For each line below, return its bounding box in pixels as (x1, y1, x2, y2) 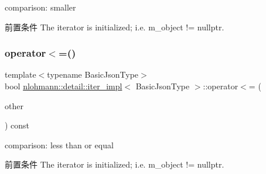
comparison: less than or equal (5, 138, 114, 151)
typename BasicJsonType (47, 68, 139, 81)
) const (5, 119, 30, 131)
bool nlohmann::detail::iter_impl (5, 80, 122, 92)
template (5, 68, 36, 81)
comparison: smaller (5, 1, 76, 13)
